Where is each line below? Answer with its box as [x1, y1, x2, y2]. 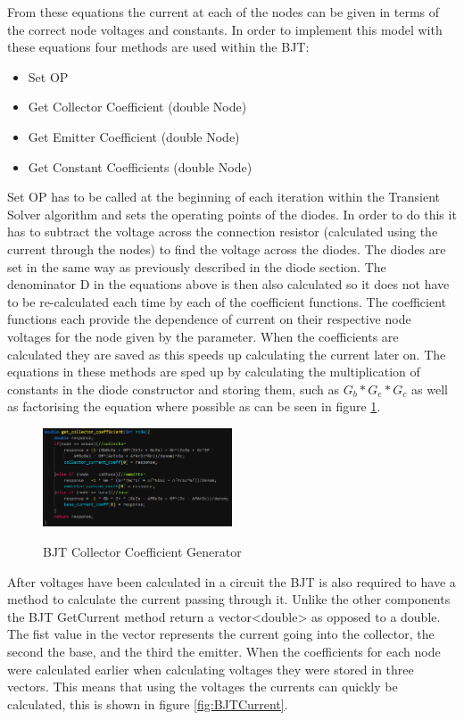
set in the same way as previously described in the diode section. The [7, 257, 386, 276]
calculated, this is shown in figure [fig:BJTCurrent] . [7, 694, 288, 713]
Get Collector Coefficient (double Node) [28, 97, 247, 116]
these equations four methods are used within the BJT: [7, 37, 310, 56]
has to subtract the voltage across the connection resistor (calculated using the [7, 222, 438, 241]
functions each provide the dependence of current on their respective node [7, 310, 411, 328]
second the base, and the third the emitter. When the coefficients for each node [7, 641, 441, 660]
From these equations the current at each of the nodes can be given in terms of [7, 3, 440, 21]
